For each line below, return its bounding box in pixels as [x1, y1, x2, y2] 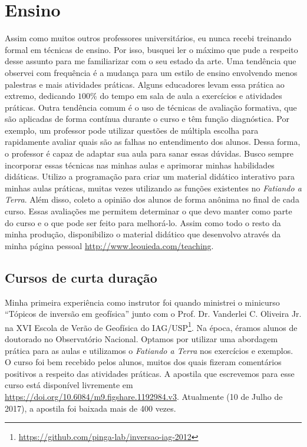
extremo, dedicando [5, 90, 75, 102]
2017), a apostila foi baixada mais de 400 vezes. [5, 402, 176, 414]
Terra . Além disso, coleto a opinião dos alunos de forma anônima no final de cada [5, 193, 299, 206]
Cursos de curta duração [5, 268, 157, 286]
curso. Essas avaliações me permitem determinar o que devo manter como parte [5, 205, 292, 217]
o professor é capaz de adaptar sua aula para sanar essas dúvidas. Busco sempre [5, 147, 293, 160]
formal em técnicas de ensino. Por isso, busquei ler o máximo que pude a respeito [5, 43, 298, 55]
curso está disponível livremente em [5, 379, 133, 391]
